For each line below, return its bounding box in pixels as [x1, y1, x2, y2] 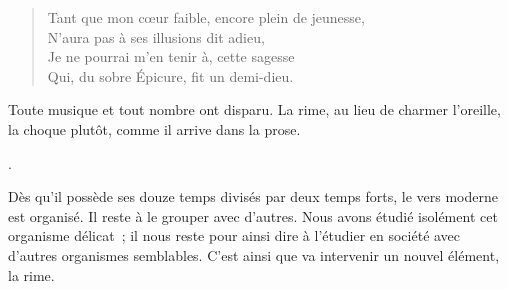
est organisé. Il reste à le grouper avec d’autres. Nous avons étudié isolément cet [8, 205, 498, 226]
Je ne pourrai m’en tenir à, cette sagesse [47, 46, 295, 67]
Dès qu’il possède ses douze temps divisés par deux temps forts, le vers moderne [8, 186, 498, 207]
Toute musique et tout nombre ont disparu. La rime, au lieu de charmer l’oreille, [8, 99, 501, 120]
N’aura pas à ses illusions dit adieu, [47, 26, 265, 47]
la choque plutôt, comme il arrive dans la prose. [8, 118, 301, 139]
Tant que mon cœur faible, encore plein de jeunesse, [47, 7, 365, 27]
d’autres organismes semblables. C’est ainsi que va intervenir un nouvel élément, [8, 244, 500, 265]
